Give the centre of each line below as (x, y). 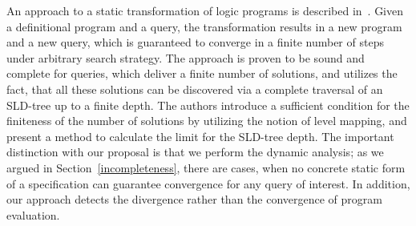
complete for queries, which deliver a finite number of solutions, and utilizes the (202, 73)
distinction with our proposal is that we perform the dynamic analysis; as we (195, 152)
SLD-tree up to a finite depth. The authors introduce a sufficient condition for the (208, 105)
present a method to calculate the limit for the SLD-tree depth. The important (200, 136)
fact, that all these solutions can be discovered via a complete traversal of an (195, 89)
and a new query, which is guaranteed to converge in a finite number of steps (195, 42)
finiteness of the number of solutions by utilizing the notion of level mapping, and (207, 121)
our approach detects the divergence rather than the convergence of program (194, 199)
